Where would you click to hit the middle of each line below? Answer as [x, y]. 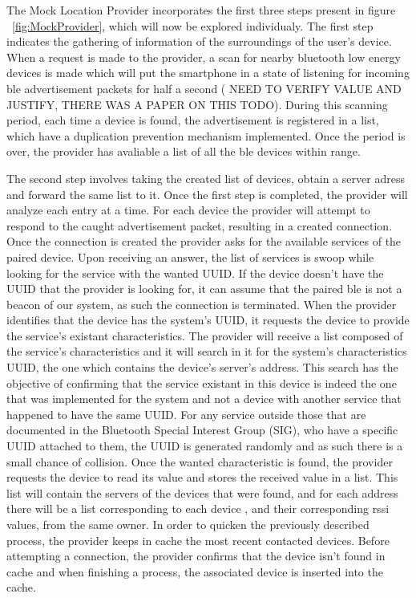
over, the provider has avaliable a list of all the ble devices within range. [184, 151]
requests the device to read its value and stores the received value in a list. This [202, 477]
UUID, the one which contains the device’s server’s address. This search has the [202, 367]
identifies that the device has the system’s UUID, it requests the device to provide [208, 320]
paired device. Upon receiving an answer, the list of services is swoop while [190, 256]
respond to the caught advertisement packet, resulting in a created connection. [200, 225]
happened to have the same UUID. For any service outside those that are [186, 414]
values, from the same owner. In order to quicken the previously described [188, 524]
